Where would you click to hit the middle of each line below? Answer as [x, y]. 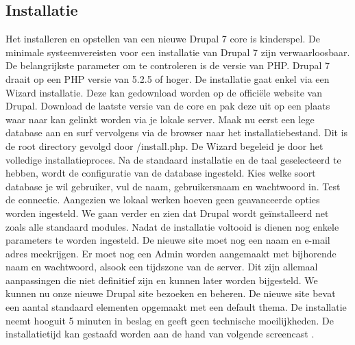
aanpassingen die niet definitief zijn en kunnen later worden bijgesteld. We [162, 280]
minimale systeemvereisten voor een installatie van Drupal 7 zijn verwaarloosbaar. [178, 52]
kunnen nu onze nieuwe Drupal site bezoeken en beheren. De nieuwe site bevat [171, 293]
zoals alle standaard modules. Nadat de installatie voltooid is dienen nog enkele [172, 226]
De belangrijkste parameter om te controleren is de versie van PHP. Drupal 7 [168, 65]
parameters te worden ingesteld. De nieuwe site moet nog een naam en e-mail [168, 240]
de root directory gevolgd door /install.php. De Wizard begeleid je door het [164, 145]
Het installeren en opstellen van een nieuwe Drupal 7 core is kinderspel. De [163, 39]
